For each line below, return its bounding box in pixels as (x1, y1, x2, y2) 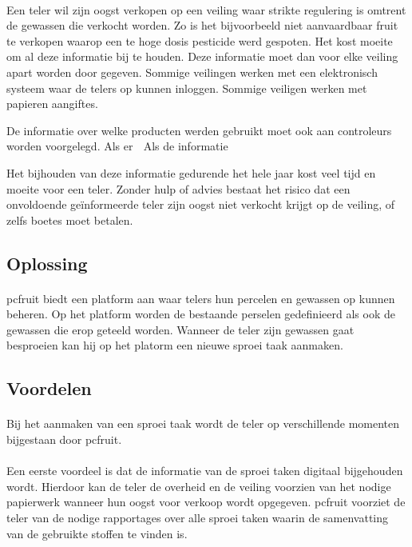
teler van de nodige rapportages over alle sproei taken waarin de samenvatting (6, 509, 389, 525)
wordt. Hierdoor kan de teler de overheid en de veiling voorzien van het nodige (6, 477, 391, 494)
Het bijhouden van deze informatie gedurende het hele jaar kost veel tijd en (6, 164, 376, 181)
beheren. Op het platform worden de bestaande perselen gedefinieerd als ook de (6, 305, 395, 322)
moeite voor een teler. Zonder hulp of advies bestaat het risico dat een (6, 180, 351, 197)
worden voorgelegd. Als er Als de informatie (6, 138, 228, 154)
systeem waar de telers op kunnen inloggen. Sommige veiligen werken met (6, 79, 367, 96)
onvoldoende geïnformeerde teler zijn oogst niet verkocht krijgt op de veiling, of (6, 196, 395, 213)
